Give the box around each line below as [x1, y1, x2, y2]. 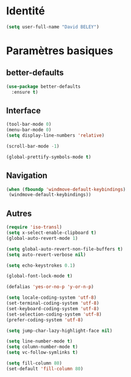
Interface [6, 106, 41, 116]
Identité [6, 4, 46, 18]
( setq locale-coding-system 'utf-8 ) [6, 295, 97, 301]
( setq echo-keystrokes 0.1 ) [6, 262, 76, 268]
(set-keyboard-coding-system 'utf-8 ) [6, 305, 100, 311]
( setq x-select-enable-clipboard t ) [6, 230, 97, 236]
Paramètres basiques [6, 44, 114, 57]
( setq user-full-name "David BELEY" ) [6, 24, 100, 30]
